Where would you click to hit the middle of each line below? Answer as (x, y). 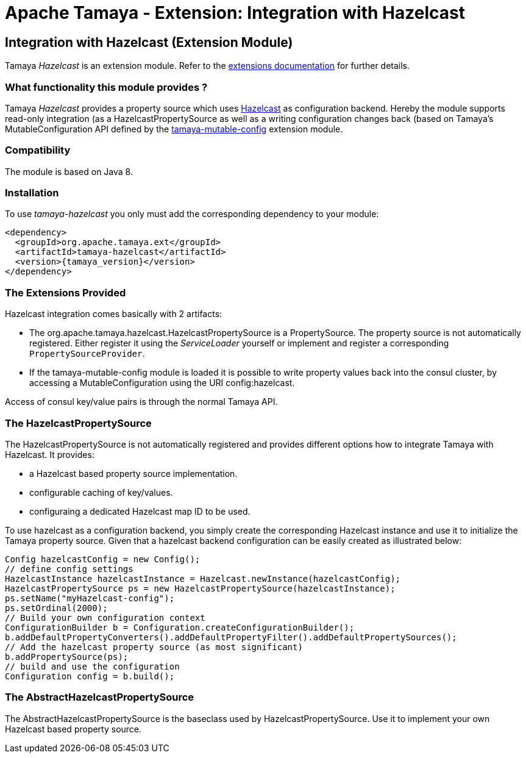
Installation (32, 193)
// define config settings (69, 569)
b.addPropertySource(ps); (67, 656)
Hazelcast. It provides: (50, 454)
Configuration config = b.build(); (90, 676)
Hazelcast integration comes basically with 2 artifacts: (114, 314)
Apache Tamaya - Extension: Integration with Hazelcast (235, 13)
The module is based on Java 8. (69, 171)
